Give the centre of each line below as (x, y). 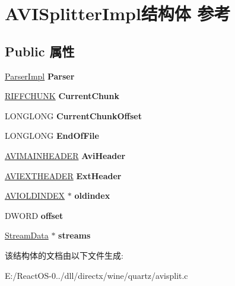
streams (74, 235)
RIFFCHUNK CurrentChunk (62, 96)
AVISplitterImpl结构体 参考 (118, 13)
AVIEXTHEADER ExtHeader (63, 175)
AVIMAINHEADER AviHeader (65, 155)
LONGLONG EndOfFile (52, 136)
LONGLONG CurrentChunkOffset (73, 115)
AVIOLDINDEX (35, 196)
